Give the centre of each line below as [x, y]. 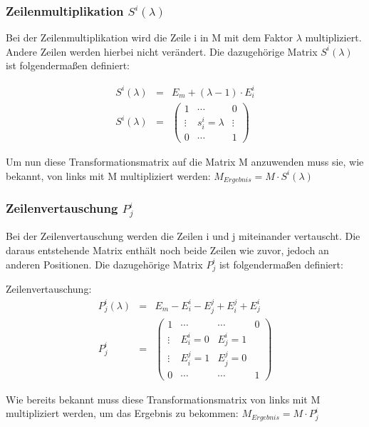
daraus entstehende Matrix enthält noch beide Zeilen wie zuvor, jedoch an [167, 250]
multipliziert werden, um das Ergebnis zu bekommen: [122, 413]
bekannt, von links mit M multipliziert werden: [108, 175]
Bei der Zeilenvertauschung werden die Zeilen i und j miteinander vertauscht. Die [183, 236]
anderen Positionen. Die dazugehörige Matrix [104, 264]
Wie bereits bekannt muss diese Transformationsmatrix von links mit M [163, 399]
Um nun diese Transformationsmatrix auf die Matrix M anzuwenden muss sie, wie [185, 161]
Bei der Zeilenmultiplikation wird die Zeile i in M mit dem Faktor [150, 37]
